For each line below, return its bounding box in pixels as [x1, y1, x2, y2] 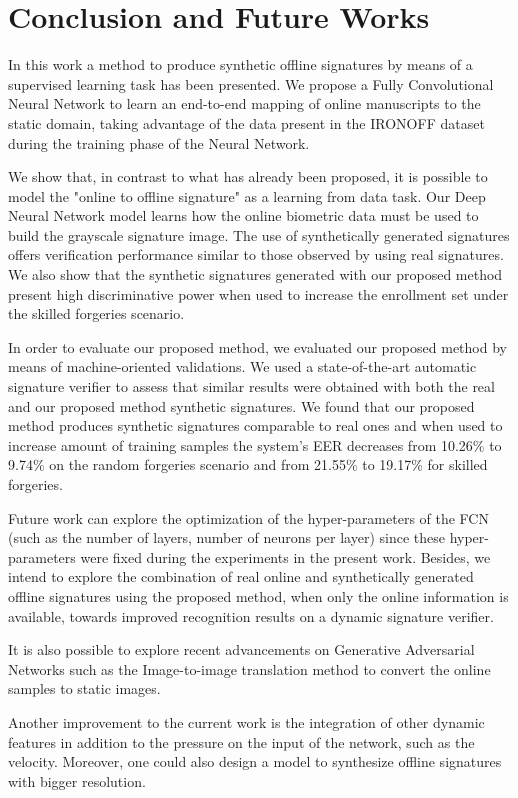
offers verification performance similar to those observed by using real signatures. [8, 244, 504, 265]
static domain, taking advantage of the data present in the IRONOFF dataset [8, 112, 485, 133]
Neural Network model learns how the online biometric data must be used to [8, 205, 479, 226]
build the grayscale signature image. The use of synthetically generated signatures [8, 224, 510, 245]
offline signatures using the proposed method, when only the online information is [8, 585, 509, 606]
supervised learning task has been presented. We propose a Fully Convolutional [8, 73, 494, 94]
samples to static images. [8, 678, 161, 699]
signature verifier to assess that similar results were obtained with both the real [8, 376, 495, 397]
